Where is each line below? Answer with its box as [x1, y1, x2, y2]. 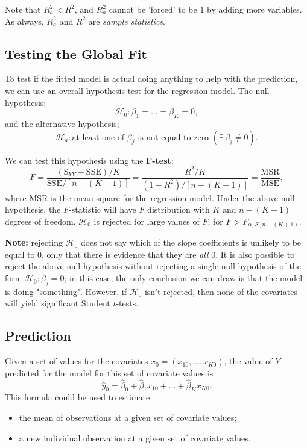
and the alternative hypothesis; [5, 117, 119, 129]
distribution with [147, 203, 210, 216]
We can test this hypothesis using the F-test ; [5, 154, 174, 166]
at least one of [72, 133, 125, 142]
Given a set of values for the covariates [5, 355, 148, 367]
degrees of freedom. [5, 214, 76, 227]
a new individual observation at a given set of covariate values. [19, 431, 251, 444]
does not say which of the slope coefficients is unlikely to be [80, 236, 302, 249]
